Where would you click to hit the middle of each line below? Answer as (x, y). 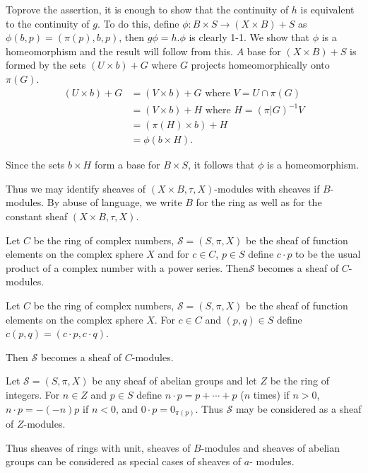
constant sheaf (37, 216)
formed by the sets (46, 65)
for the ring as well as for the (259, 202)
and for (173, 254)
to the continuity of (48, 23)
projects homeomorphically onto (260, 65)
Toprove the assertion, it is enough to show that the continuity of (147, 9)
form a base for (127, 165)
